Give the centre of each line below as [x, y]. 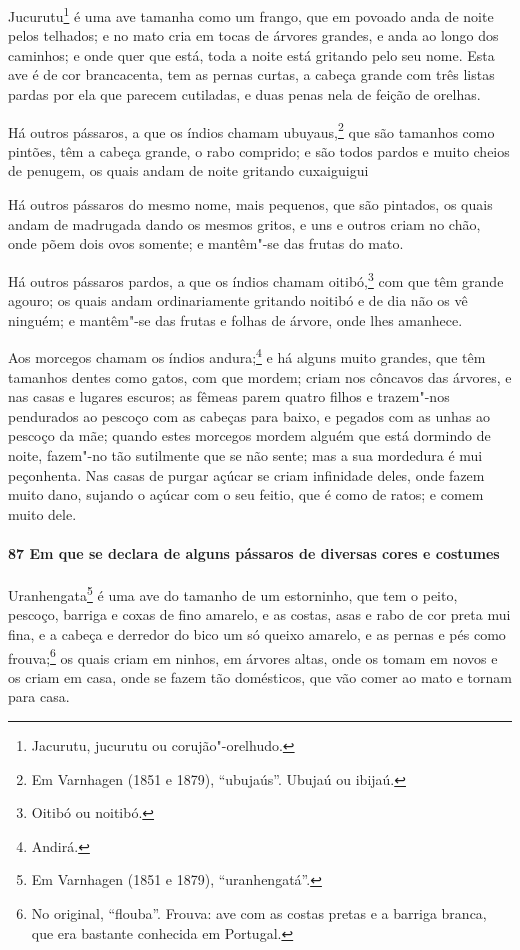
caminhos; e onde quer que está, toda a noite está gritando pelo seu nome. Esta [251, 54]
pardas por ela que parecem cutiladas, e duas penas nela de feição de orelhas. [244, 94]
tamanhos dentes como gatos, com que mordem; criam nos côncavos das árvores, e [260, 376]
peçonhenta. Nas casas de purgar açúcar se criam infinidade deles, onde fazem [246, 474]
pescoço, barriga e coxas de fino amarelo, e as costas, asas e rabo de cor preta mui [259, 614]
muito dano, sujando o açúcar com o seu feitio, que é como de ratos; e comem [246, 494]
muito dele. [42, 513]
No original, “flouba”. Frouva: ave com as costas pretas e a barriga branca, [259, 912]
